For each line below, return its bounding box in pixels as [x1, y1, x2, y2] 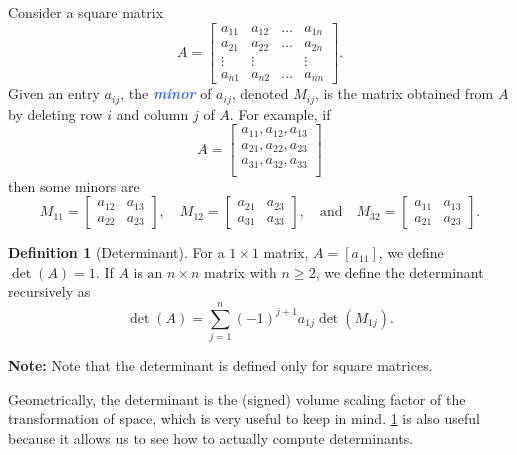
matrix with [204, 261, 277, 282]
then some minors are [8, 175, 140, 196]
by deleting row [8, 103, 103, 124]
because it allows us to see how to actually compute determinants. [8, 427, 414, 448]
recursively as [8, 281, 91, 302]
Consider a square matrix [8, 2, 164, 22]
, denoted [231, 83, 289, 104]
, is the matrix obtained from [315, 83, 494, 104]
